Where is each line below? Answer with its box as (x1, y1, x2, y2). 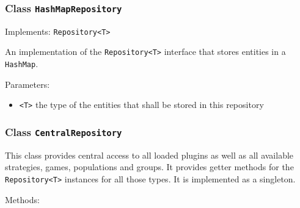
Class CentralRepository (5, 124, 122, 139)
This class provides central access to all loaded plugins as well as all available (5, 148, 294, 161)
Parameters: (5, 77, 50, 90)
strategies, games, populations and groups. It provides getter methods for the (5, 160, 294, 173)
